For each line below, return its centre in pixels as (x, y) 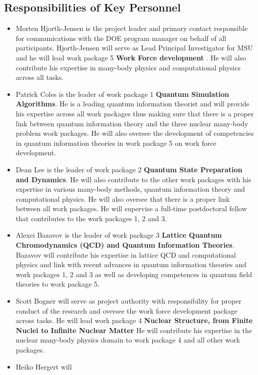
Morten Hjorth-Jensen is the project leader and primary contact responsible (132, 28)
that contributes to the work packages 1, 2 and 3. (91, 218)
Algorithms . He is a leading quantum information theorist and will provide (132, 104)
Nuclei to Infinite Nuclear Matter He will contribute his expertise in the (134, 330)
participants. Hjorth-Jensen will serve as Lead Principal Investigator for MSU (134, 48)
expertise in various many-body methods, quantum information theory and (130, 189)
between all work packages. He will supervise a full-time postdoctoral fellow (131, 208)
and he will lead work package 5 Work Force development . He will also (131, 57)
